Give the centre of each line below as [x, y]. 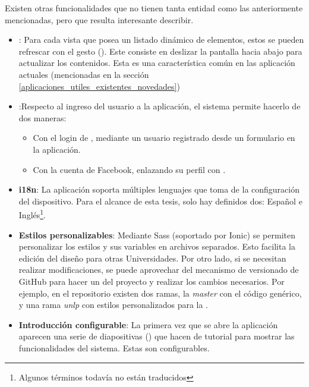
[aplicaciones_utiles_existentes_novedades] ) [99, 86]
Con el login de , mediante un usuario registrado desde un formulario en [164, 138]
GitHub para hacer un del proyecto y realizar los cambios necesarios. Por [152, 281]
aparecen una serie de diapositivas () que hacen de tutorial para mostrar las [157, 336]
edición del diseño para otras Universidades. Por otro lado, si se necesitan [152, 258]
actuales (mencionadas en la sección [84, 74]
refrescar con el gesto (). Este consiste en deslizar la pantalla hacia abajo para [160, 51]
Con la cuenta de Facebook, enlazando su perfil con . [129, 169]
